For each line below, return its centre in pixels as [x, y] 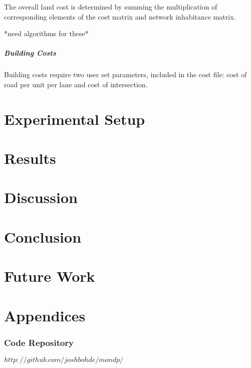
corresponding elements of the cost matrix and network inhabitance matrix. [120, 16]
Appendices [45, 315]
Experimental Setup [75, 119]
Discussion [41, 197]
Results [30, 158]
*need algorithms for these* [46, 33]
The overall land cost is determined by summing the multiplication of [111, 7]
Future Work [50, 276]
